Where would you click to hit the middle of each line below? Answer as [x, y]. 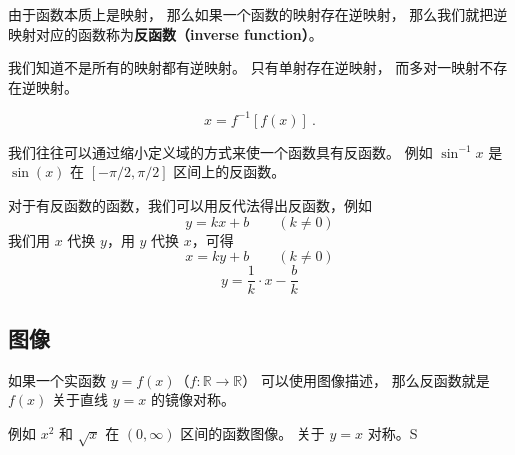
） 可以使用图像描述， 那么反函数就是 [366, 379]
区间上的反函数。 [229, 171]
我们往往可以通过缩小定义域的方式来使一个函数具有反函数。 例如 [220, 151]
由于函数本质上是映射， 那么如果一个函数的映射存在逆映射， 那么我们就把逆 [258, 14]
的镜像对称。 [192, 399]
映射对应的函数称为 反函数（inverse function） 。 [165, 33]
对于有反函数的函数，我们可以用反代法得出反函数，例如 [190, 205]
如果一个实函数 [57, 379]
